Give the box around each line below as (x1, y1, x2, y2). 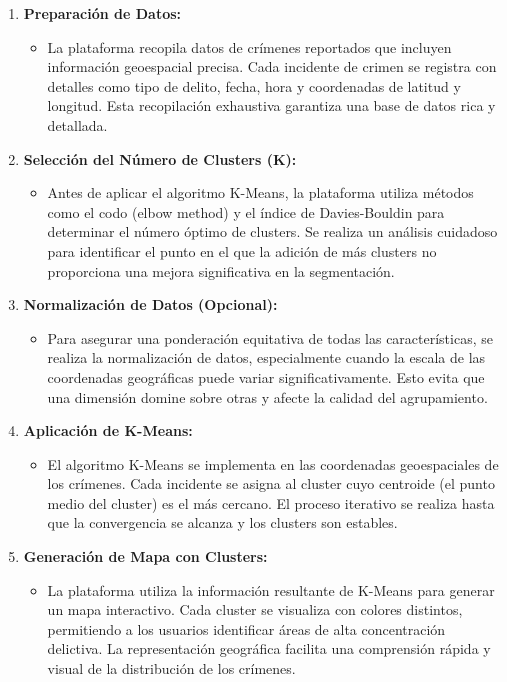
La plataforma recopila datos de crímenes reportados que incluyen (47, 36, 452, 57)
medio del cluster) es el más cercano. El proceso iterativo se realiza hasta (47, 492, 495, 513)
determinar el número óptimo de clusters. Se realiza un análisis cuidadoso (47, 221, 498, 242)
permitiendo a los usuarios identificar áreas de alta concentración (47, 618, 446, 639)
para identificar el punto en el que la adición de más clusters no (47, 240, 437, 261)
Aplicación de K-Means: (23, 420, 193, 441)
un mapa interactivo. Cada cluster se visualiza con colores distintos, (47, 599, 463, 620)
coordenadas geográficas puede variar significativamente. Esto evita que (47, 366, 485, 387)
